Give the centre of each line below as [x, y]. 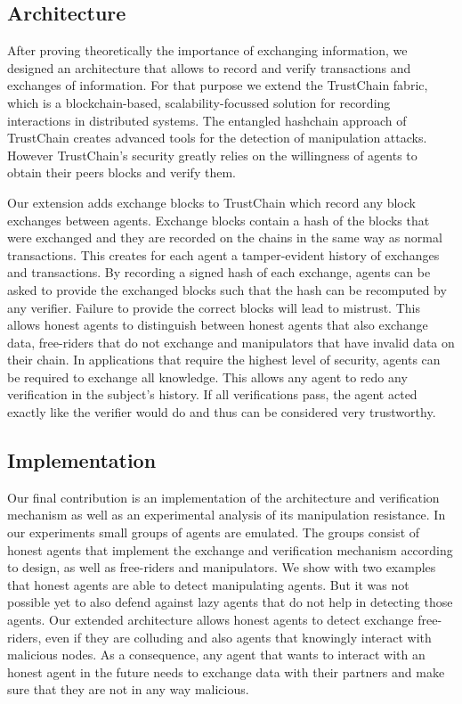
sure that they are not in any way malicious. [128, 689]
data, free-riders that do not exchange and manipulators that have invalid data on [231, 342]
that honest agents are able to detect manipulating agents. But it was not [208, 584]
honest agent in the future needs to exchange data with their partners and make [226, 671]
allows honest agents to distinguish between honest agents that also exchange [218, 325]
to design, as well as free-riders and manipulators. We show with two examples [222, 567]
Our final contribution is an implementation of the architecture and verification [223, 497]
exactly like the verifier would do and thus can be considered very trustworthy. [222, 412]
